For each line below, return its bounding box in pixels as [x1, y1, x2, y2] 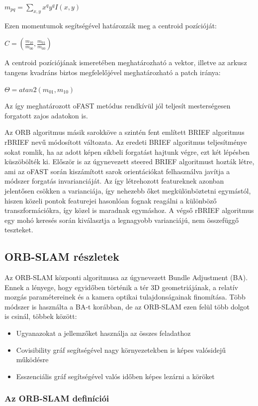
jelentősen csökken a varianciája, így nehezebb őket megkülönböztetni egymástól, [4, 185, 251, 196]
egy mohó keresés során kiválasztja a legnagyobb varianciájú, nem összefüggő [4, 214, 239, 225]
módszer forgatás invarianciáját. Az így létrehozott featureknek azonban [4, 176, 224, 186]
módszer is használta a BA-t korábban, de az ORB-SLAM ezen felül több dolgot [4, 301, 250, 311]
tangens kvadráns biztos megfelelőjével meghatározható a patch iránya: [4, 67, 221, 77]
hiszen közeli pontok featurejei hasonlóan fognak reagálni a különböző [4, 195, 217, 205]
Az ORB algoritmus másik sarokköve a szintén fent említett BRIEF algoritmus [4, 127, 245, 137]
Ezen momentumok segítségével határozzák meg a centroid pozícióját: [4, 20, 217, 30]
